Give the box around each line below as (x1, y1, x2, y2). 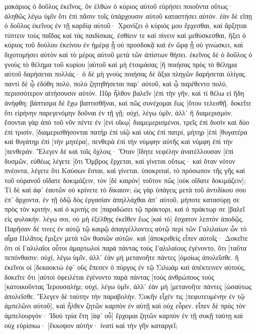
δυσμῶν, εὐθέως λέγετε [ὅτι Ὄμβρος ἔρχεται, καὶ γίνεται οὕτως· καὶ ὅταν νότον (4, 155, 235, 166)
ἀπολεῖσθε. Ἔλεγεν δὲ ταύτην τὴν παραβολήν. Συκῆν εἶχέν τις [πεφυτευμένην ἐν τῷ (4, 291, 245, 301)
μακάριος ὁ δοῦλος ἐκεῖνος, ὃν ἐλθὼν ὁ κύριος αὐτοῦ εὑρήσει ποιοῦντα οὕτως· (4, 1, 233, 11)
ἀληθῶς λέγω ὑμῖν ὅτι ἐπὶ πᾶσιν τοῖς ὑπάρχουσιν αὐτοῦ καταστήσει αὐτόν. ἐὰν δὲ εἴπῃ (4, 10, 252, 21)
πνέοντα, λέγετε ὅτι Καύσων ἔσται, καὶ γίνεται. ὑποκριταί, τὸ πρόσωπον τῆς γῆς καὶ (4, 165, 245, 176)
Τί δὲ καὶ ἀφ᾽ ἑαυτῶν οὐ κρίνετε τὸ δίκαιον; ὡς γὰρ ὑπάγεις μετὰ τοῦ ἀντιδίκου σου (4, 185, 246, 195)
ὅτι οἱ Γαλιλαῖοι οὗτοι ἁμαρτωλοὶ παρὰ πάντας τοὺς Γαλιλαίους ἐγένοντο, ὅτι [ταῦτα (4, 242, 247, 253)
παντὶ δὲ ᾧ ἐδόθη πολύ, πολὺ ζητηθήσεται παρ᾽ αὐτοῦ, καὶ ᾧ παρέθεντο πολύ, (4, 78, 228, 88)
